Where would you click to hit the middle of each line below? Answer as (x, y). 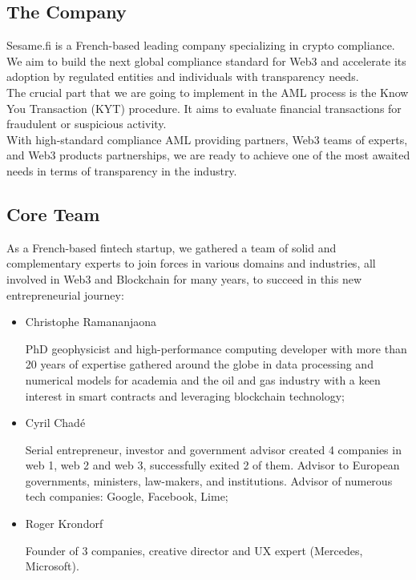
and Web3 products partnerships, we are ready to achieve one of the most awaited (208, 155)
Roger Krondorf (64, 524)
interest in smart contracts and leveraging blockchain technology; (185, 395)
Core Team (53, 213)
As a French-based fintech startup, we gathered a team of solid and (172, 247)
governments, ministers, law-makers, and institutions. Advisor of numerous (209, 480)
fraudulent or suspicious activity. (87, 124)
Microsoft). (52, 566)
